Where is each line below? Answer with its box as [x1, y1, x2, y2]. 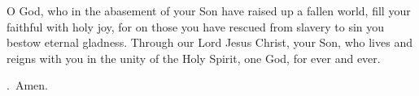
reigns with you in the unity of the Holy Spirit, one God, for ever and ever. [7, 49, 381, 66]
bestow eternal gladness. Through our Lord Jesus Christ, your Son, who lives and [7, 34, 412, 51]
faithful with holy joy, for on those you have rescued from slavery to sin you [7, 18, 385, 35]
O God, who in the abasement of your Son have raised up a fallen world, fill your [7, 2, 411, 19]
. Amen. [7, 77, 48, 94]
